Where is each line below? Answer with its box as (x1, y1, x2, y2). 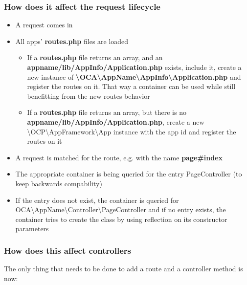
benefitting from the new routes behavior (27, 90, 150, 101)
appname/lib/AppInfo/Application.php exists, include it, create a (27, 62, 242, 72)
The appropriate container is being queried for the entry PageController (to (15, 169, 242, 179)
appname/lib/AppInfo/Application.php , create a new (27, 116, 204, 127)
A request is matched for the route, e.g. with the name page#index (15, 152, 223, 162)
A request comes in (15, 20, 73, 30)
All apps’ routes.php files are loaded (15, 36, 129, 46)
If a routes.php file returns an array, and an (27, 52, 163, 63)
